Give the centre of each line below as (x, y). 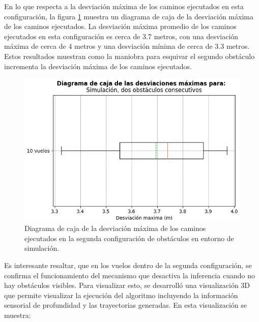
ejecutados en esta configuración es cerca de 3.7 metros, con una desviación (121, 36)
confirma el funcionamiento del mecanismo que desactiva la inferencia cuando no (129, 275)
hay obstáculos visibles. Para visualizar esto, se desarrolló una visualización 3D (127, 285)
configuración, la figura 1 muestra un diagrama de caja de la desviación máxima (129, 16)
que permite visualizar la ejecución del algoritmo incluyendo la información (121, 295)
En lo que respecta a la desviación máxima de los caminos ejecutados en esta (124, 6)
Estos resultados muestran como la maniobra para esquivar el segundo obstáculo (129, 56)
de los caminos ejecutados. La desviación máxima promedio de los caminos (120, 26)
